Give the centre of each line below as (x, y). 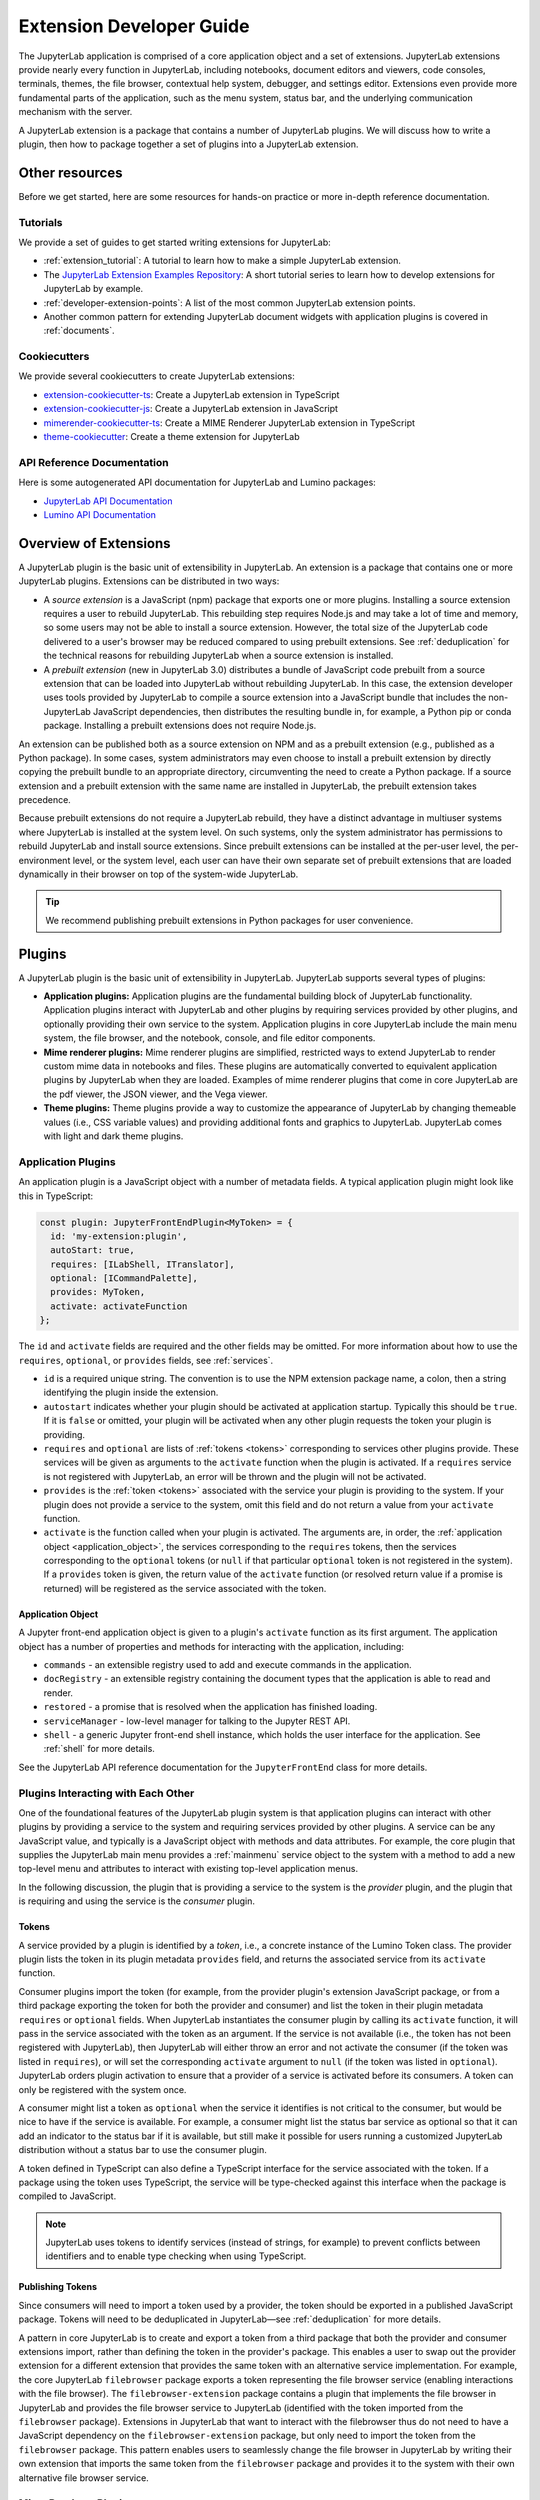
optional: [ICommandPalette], (124, 1278)
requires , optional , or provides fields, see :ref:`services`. (146, 1360)
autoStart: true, (92, 1250)
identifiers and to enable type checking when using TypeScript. (176, 2256)
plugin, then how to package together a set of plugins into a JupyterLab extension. (188, 144)
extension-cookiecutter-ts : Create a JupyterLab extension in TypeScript (191, 394)
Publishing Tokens (57, 2287)
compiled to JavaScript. (67, 2196)
